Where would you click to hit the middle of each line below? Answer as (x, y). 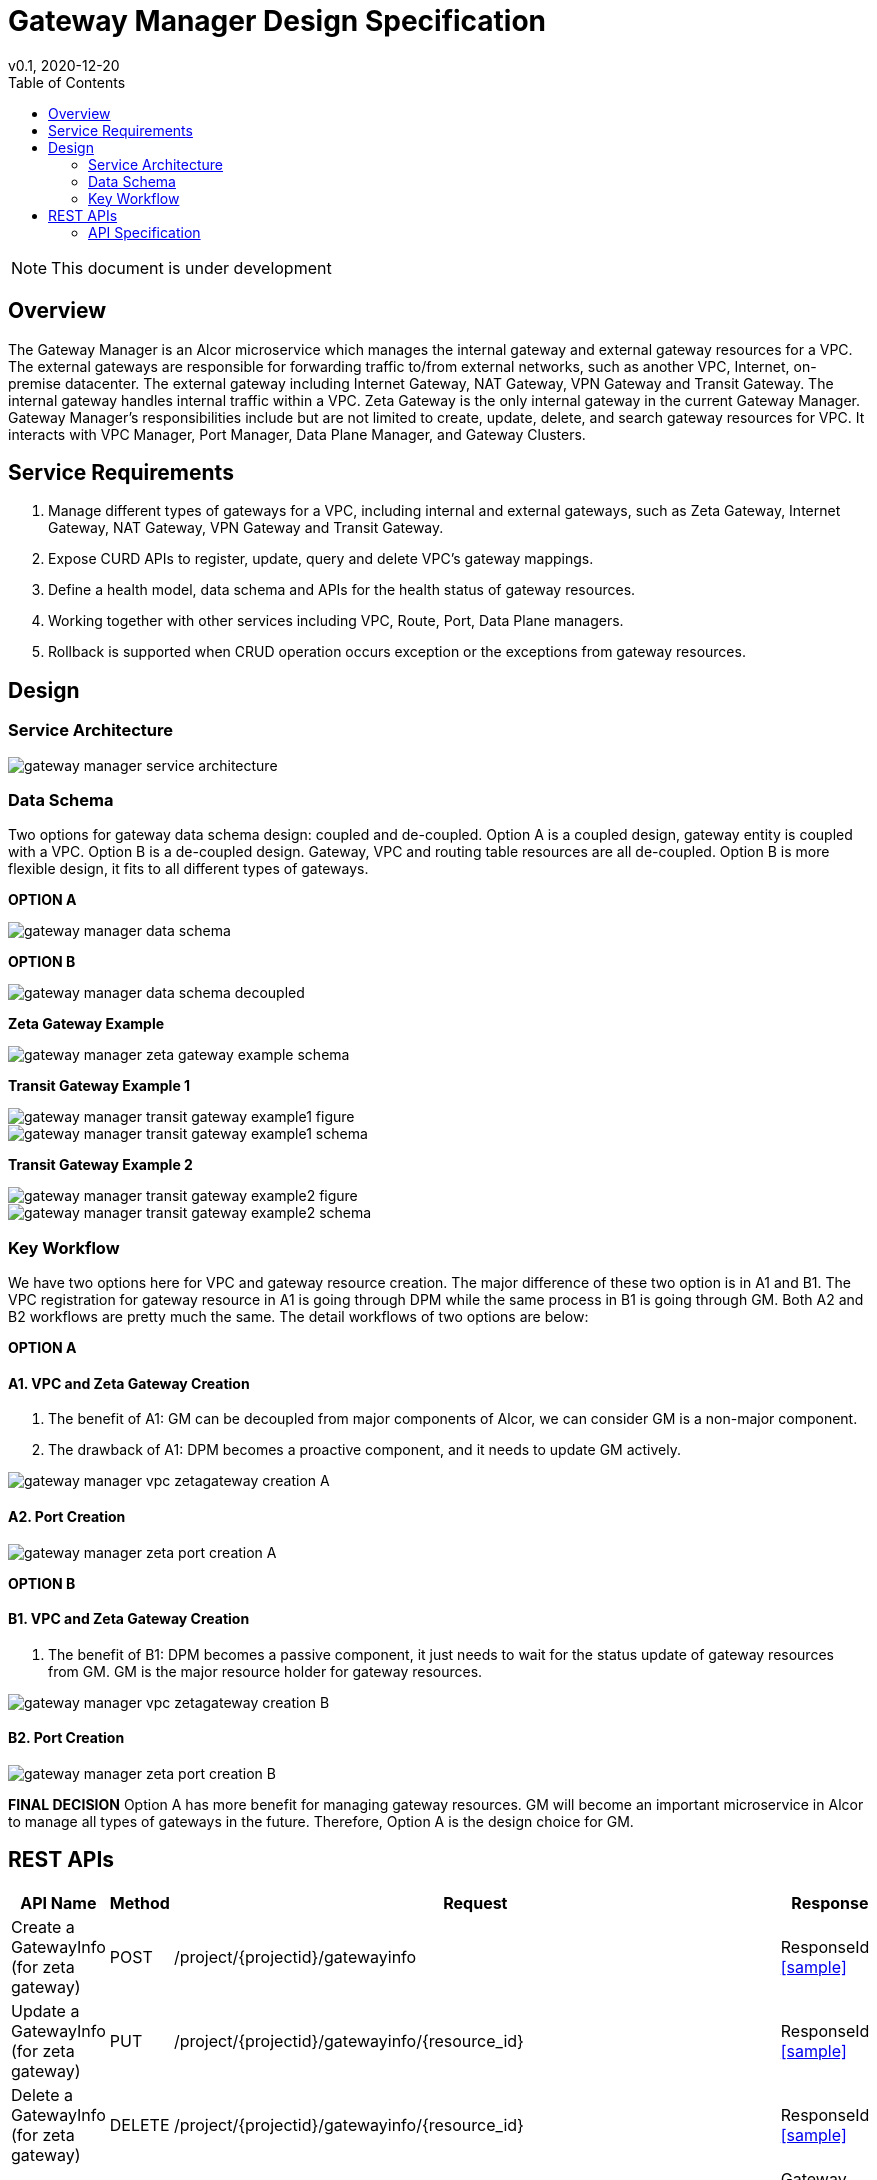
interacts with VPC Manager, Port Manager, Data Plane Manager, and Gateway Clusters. (297, 434)
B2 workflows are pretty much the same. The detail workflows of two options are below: (298, 1317)
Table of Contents (67, 82)
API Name (58, 1902)
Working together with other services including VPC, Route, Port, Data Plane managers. (336, 621)
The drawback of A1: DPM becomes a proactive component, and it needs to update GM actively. (364, 1450)
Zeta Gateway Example (86, 1024)
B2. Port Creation (66, 1738)
